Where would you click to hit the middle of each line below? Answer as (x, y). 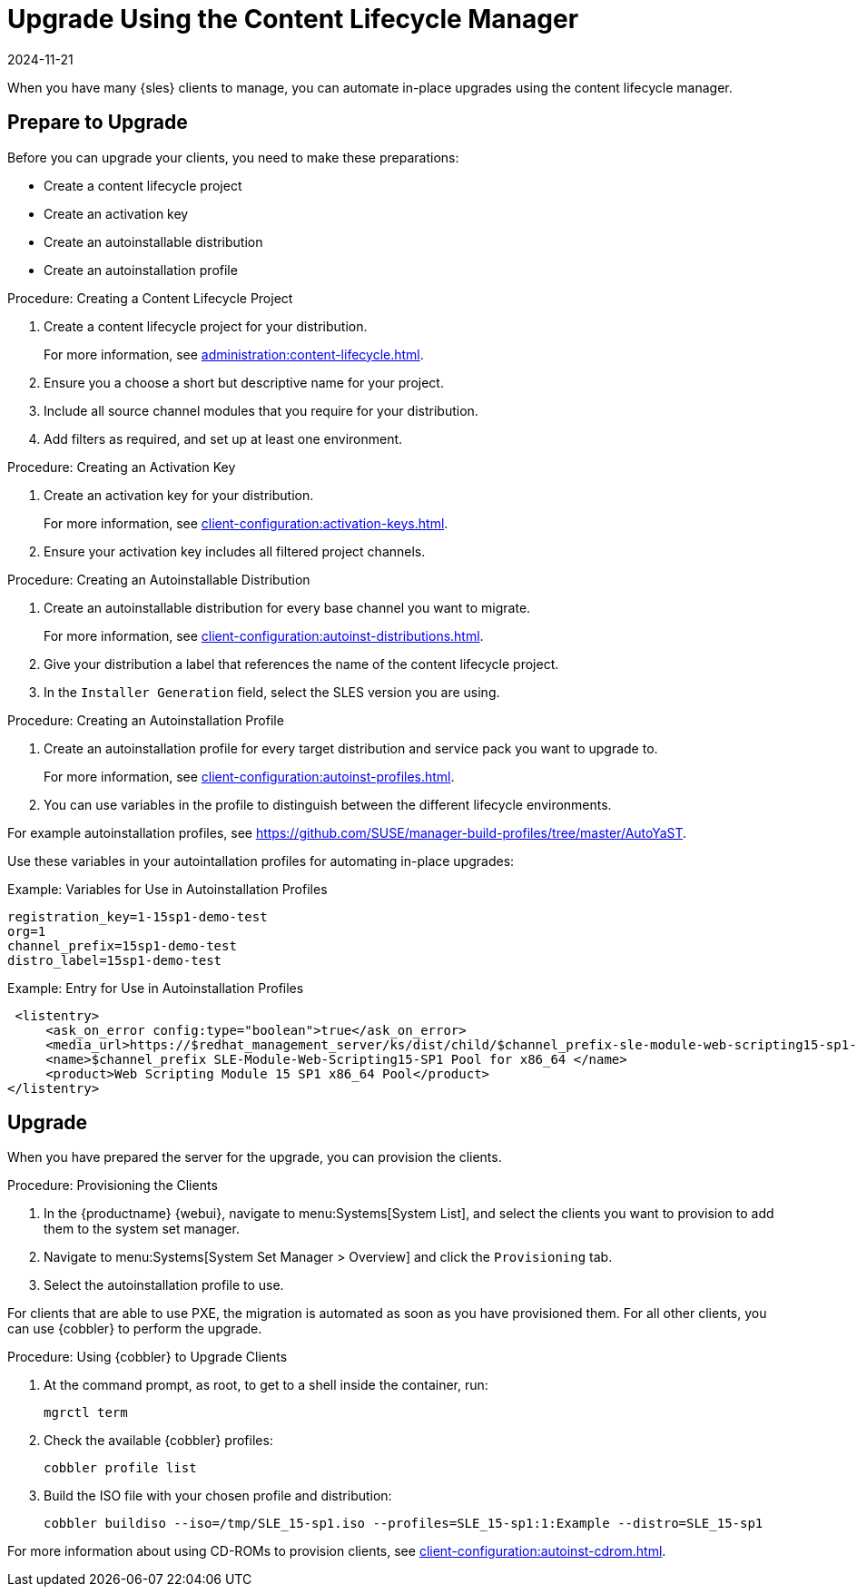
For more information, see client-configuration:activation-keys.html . (246, 523)
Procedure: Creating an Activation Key (122, 467)
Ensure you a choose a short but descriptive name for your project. (244, 382)
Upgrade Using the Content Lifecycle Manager (293, 19)
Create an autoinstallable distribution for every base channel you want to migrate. (287, 607)
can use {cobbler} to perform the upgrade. (135, 1329)
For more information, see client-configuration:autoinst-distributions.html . (264, 635)
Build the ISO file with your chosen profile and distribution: (218, 1496)
